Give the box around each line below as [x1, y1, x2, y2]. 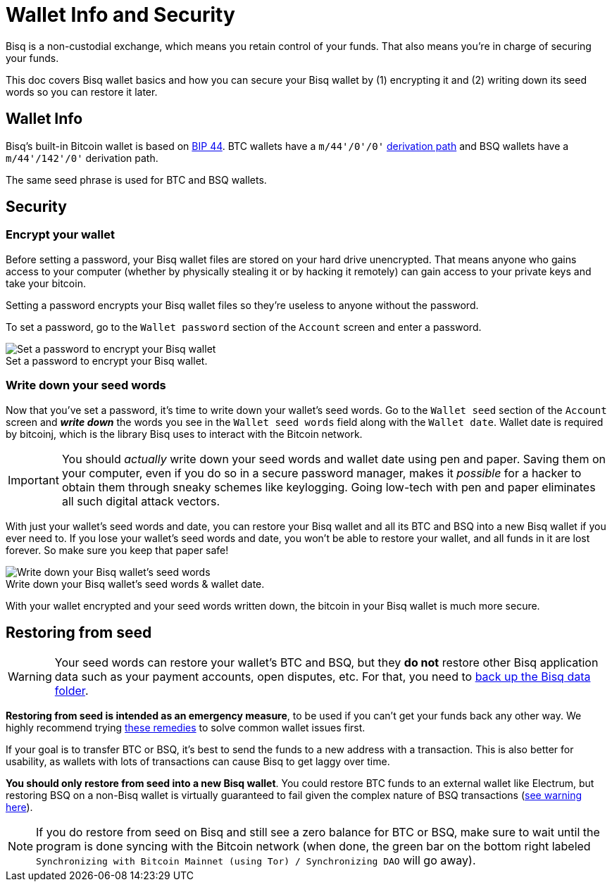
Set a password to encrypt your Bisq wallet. [6, 354, 208, 367]
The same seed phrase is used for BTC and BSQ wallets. [6, 173, 267, 186]
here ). [6, 801, 33, 814]
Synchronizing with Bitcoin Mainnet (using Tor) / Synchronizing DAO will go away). [36, 853, 476, 868]
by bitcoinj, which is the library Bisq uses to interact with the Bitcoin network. [6, 427, 363, 440]
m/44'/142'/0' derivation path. [6, 151, 158, 164]
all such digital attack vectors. [61, 493, 220, 508]
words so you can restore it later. [6, 85, 158, 98]
